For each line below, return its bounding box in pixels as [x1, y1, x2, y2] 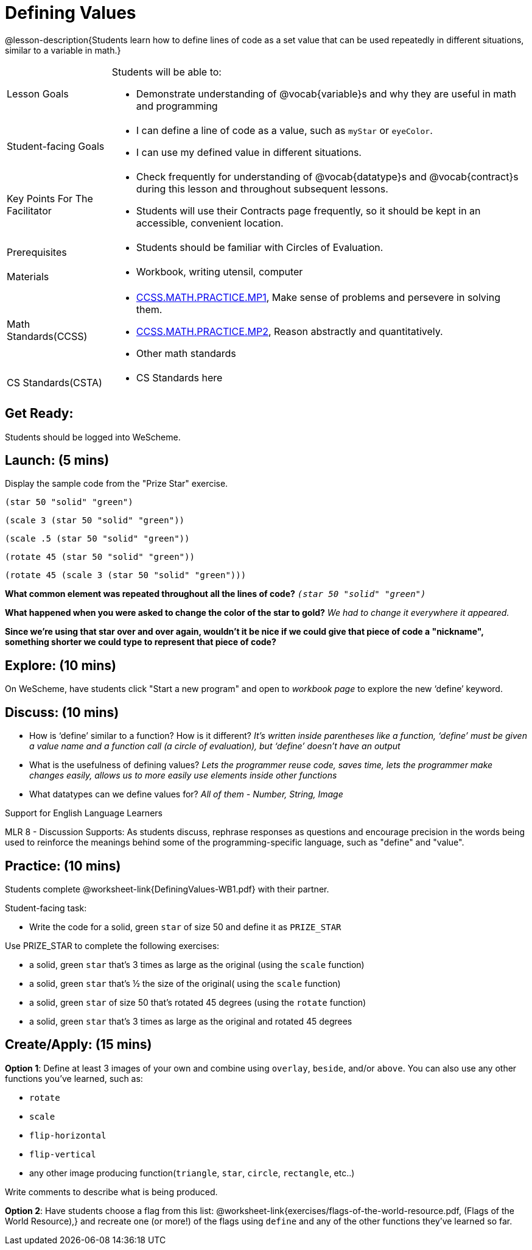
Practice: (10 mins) [5, 858, 121, 874]
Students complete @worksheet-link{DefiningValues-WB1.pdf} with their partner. [5, 883, 329, 894]
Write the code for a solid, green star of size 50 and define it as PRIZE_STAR [29, 921, 341, 932]
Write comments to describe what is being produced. [5, 1186, 218, 1197]
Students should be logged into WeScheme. [5, 431, 181, 442]
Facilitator [7, 204, 52, 217]
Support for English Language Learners [5, 808, 163, 819]
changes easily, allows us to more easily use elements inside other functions [29, 770, 337, 781]
